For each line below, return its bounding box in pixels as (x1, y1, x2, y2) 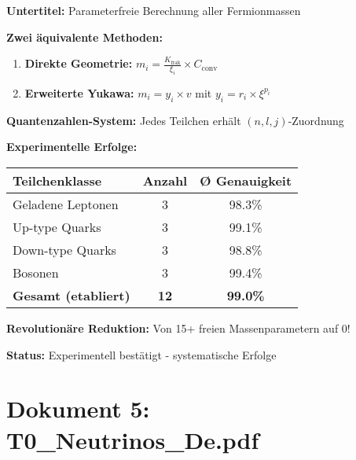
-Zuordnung (288, 112, 344, 128)
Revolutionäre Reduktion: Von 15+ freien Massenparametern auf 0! (6, 319, 350, 336)
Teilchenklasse (13, 171, 102, 190)
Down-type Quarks (13, 240, 116, 259)
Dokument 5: (6, 392, 150, 425)
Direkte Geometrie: (24, 55, 133, 72)
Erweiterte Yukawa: (24, 84, 134, 101)
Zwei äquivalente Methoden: (6, 28, 163, 45)
